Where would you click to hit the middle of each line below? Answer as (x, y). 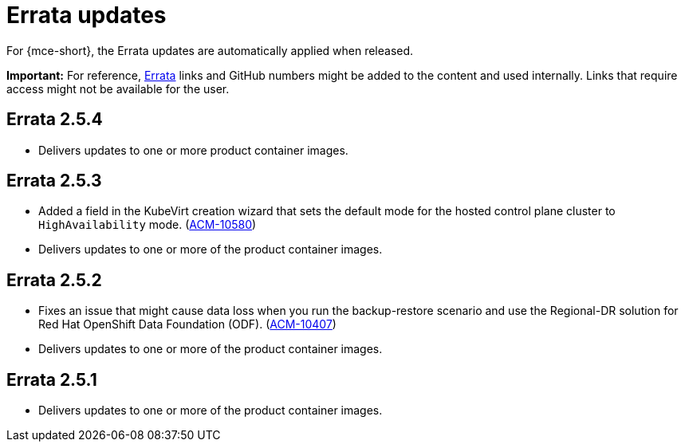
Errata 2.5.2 (54, 280)
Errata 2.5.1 (52, 379)
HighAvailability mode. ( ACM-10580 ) (148, 225)
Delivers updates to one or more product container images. (193, 150)
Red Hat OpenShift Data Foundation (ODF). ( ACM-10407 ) (187, 324)
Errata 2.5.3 (54, 181)
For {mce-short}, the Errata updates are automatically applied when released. (210, 50)
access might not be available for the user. (118, 88)
